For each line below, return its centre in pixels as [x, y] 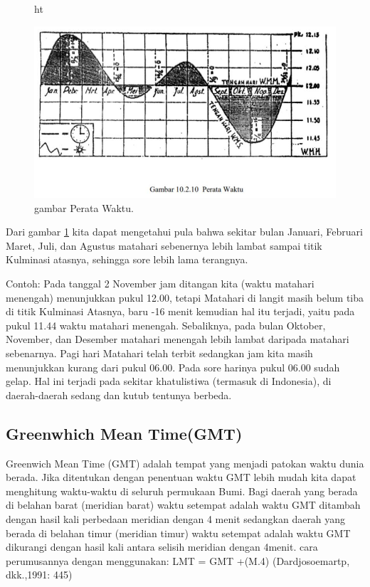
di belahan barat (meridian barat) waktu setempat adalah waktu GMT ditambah [183, 505]
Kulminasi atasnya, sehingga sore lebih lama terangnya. [127, 259]
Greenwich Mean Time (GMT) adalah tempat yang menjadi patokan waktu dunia [185, 463]
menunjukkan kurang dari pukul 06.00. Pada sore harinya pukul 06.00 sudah [173, 367]
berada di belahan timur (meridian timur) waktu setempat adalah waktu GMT [178, 533]
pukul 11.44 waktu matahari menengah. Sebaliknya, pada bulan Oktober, [166, 325]
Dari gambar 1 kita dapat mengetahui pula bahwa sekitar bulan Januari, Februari [184, 232]
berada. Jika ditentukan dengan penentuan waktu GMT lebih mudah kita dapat [181, 477]
